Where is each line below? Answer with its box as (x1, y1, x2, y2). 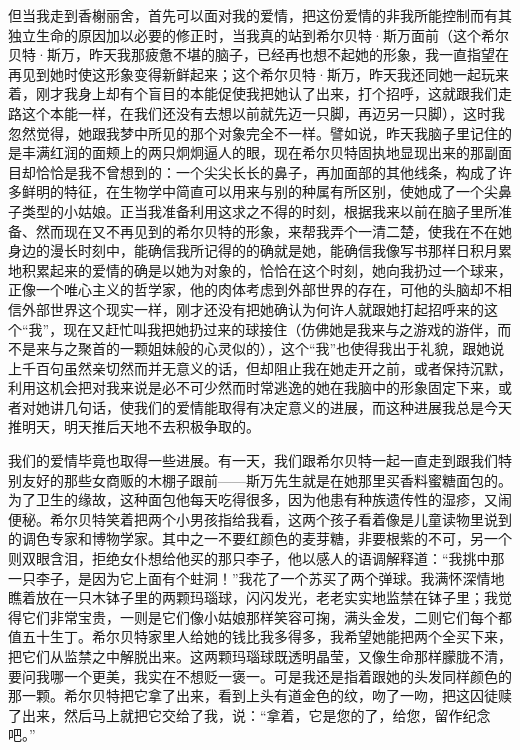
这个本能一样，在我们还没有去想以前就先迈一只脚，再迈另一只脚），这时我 (21, 102, 505, 123)
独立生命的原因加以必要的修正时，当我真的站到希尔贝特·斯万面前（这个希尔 (8, 24, 509, 45)
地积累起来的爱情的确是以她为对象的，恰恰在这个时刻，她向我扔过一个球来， (8, 259, 512, 280)
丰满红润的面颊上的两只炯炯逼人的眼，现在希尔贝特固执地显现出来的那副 (21, 142, 498, 163)
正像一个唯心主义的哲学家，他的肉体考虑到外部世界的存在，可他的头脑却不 (8, 279, 498, 300)
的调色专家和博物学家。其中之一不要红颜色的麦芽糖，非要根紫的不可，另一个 (8, 528, 512, 549)
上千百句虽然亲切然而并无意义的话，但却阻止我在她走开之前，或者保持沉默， (8, 357, 512, 378)
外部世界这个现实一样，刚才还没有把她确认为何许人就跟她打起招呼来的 (21, 298, 484, 319)
